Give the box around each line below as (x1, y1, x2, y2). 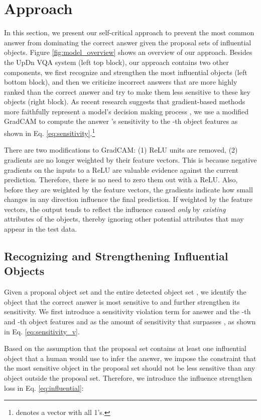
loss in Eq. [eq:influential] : (4, 382, 84, 393)
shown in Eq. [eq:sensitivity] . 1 (4, 126, 95, 138)
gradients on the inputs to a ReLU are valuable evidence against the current (4, 164, 239, 175)
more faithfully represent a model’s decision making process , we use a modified (4, 106, 249, 116)
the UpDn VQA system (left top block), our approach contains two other (4, 56, 229, 67)
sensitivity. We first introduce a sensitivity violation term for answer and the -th (4, 306, 251, 317)
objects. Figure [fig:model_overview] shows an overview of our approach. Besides (4, 47, 252, 57)
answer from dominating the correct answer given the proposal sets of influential (4, 37, 251, 47)
